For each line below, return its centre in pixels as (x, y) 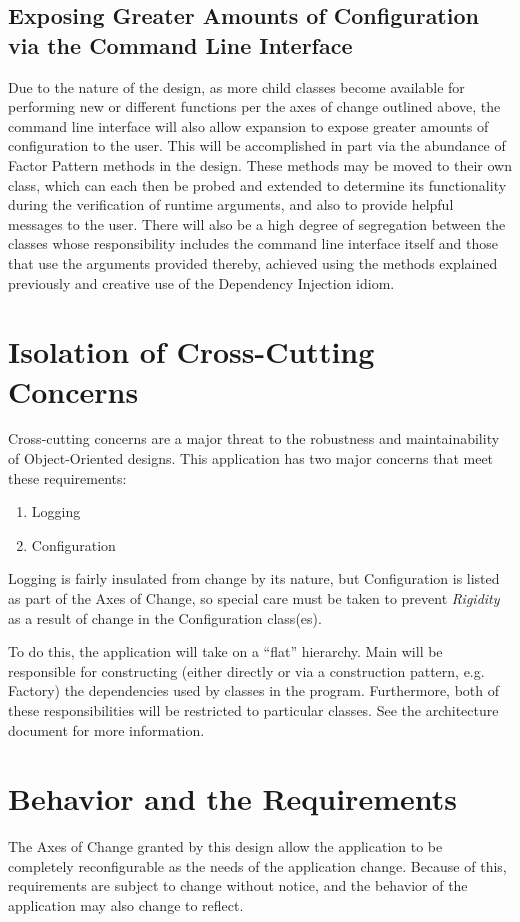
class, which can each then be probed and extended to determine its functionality (257, 184)
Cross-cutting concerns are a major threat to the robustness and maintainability (254, 438)
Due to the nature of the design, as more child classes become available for (236, 86)
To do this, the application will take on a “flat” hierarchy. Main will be (225, 651)
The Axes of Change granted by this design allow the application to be (225, 846)
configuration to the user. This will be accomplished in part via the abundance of (257, 145)
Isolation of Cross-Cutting (191, 351)
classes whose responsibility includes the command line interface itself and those (253, 243)
